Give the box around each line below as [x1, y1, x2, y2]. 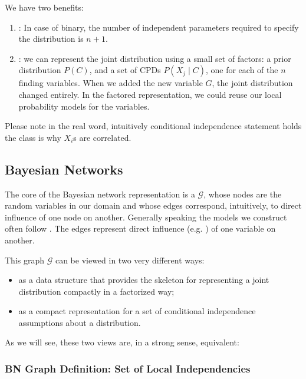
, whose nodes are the [203, 187, 282, 200]
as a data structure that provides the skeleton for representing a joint [18, 273, 269, 286]
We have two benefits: [5, 1, 84, 13]
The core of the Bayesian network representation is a [5, 187, 195, 200]
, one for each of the [205, 64, 278, 76]
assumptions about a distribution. [18, 316, 141, 328]
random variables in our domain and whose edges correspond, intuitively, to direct [5, 199, 302, 212]
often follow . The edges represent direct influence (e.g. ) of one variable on [5, 222, 276, 235]
